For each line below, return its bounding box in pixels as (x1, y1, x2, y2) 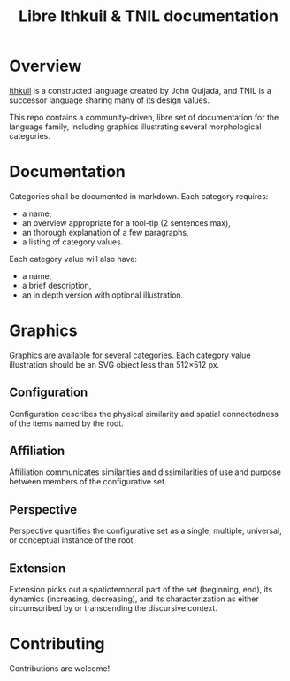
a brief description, (21, 280, 92, 290)
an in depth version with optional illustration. (21, 290, 184, 300)
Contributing (9, 634, 105, 654)
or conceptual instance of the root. (9, 535, 135, 546)
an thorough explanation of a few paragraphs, (21, 227, 189, 237)
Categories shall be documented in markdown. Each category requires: (9, 190, 269, 201)
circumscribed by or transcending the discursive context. (9, 603, 218, 614)
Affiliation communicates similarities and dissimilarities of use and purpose (9, 467, 281, 477)
